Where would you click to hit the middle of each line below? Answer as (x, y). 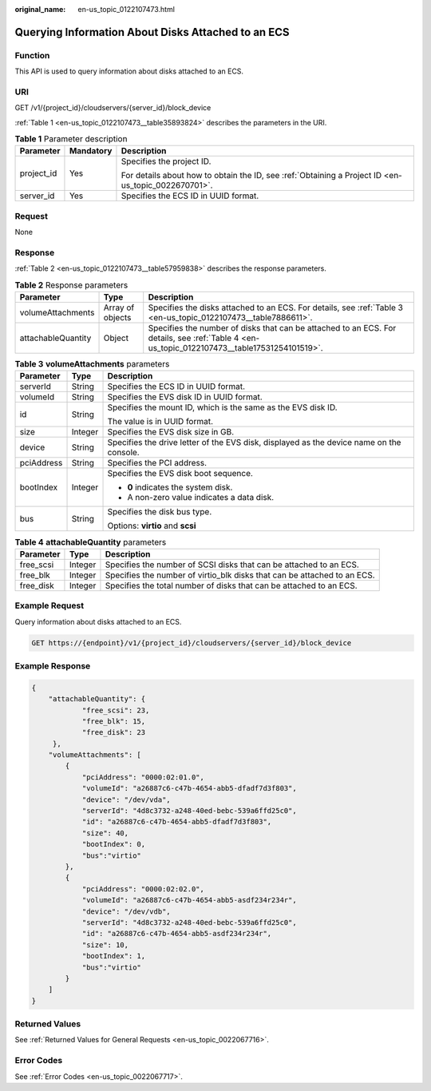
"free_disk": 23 (114, 732)
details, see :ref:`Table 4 (194, 338)
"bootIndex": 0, (114, 844)
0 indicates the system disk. (180, 487)
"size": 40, (105, 833)
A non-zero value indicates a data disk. (201, 498)
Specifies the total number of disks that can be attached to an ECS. (231, 585)
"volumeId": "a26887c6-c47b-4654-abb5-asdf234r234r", (189, 900)
